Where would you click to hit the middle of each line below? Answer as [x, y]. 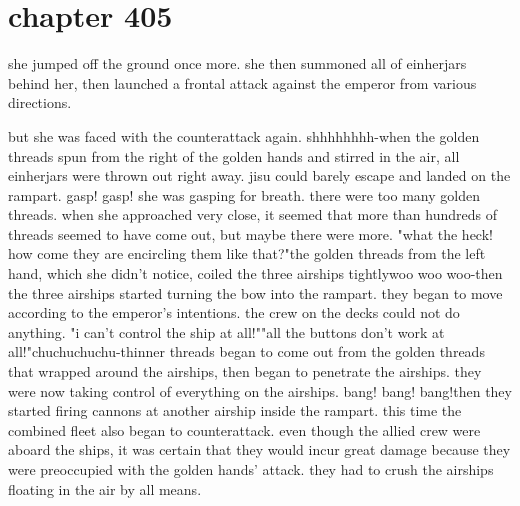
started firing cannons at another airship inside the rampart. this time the [235, 410]
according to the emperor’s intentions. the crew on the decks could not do [234, 312]
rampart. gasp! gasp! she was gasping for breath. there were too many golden [244, 194]
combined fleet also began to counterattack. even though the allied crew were [244, 429]
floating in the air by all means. [105, 488]
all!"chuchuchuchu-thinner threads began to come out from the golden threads [246, 351]
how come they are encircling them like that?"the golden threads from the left [247, 253]
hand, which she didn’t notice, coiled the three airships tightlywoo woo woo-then [255, 273]
